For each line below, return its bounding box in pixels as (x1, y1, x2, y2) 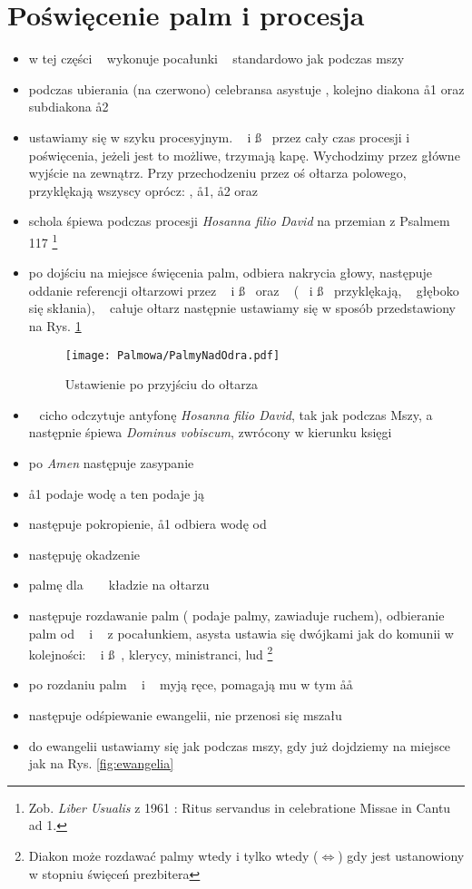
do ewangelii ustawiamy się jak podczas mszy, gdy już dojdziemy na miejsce (28, 736, 451, 755)
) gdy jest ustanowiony (338, 845, 465, 865)
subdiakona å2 (28, 97, 109, 116)
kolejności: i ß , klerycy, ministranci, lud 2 (28, 642, 273, 663)
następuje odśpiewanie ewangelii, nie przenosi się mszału (28, 705, 342, 724)
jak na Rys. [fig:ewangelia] (28, 754, 174, 773)
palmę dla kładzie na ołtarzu (28, 575, 210, 594)
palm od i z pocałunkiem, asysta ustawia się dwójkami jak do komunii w (28, 623, 454, 642)
